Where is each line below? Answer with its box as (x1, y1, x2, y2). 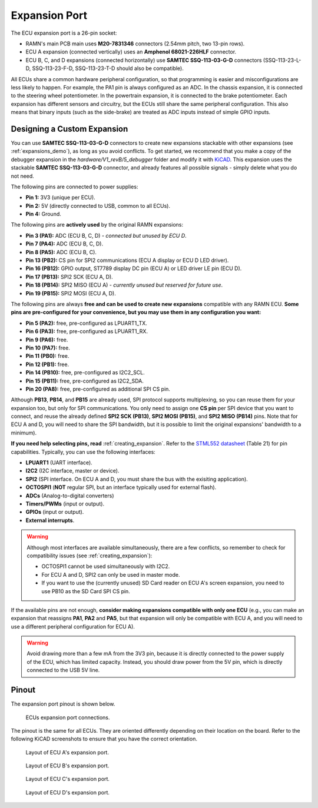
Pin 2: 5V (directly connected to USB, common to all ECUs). (25, 202, 171, 209)
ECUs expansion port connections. (25, 714, 110, 721)
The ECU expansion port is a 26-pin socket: (11, 29, 117, 36)
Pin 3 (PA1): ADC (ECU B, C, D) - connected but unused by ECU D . (25, 232, 187, 239)
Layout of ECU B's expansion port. (25, 762, 110, 769)
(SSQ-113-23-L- (263, 56, 302, 64)
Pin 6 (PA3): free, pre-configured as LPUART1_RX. (25, 328, 148, 335)
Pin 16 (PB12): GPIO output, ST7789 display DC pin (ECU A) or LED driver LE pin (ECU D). (25, 265, 242, 272)
